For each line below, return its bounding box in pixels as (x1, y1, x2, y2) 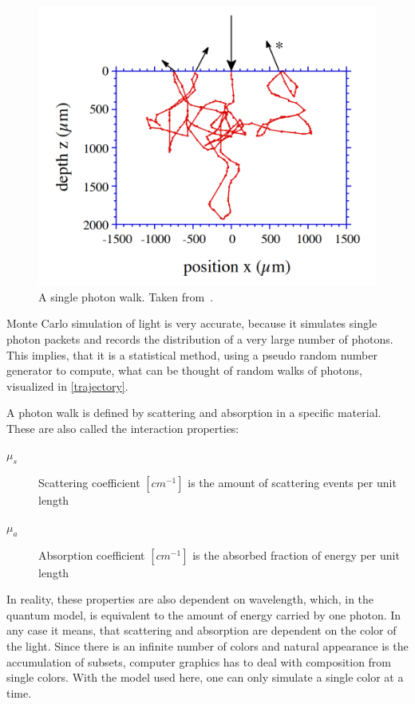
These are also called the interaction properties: (6, 419, 239, 436)
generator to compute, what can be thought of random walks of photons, (6, 362, 362, 379)
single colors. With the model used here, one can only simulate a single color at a (6, 669, 404, 686)
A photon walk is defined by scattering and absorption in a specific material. (6, 404, 381, 421)
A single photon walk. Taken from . (38, 288, 214, 305)
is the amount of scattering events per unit (188, 474, 397, 491)
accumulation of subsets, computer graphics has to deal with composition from (6, 653, 392, 670)
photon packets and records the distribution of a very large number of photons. (6, 330, 393, 347)
